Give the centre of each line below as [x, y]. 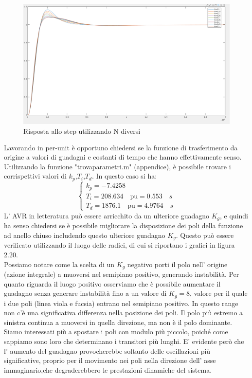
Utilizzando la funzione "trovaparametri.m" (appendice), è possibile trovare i [117, 166]
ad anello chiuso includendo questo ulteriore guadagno [85, 235]
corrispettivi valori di [35, 176]
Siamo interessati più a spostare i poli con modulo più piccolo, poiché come [116, 332]
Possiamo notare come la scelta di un [59, 264]
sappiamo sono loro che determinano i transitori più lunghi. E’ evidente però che [124, 341]
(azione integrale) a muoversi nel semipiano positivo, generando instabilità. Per [122, 274]
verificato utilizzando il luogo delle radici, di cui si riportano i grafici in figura [119, 245]
